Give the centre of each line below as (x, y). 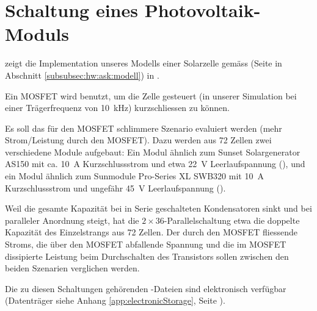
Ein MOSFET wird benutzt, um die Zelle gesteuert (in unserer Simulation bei (151, 95)
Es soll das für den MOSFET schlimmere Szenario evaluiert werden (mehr (144, 128)
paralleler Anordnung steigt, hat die (72, 220)
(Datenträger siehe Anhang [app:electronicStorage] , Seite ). (115, 300)
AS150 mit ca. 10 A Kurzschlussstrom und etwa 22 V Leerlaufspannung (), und (155, 164)
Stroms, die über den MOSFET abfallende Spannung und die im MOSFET (146, 244)
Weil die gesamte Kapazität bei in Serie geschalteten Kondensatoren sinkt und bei (158, 208)
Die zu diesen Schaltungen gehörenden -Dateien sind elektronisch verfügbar (146, 288)
